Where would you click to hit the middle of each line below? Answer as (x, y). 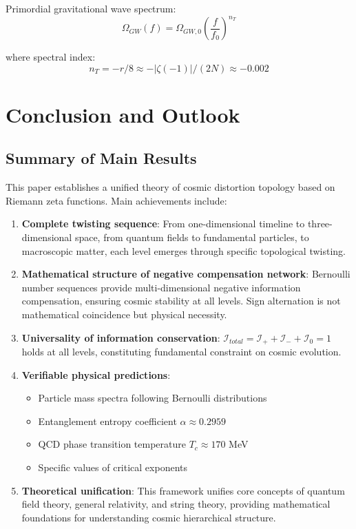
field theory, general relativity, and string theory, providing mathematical (176, 504)
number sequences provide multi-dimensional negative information (161, 287)
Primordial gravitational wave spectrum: (91, 8)
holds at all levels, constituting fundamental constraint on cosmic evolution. (181, 352)
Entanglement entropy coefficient (107, 421)
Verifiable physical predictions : (96, 374)
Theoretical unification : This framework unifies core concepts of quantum (183, 490)
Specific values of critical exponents (113, 467)
